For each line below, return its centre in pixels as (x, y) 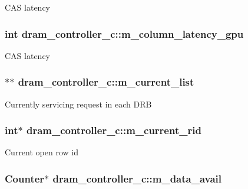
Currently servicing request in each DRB (78, 104)
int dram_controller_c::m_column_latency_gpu (124, 33)
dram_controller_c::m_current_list (106, 82)
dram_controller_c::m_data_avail (137, 178)
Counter (25, 178)
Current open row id (42, 152)
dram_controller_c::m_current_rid (114, 130)
